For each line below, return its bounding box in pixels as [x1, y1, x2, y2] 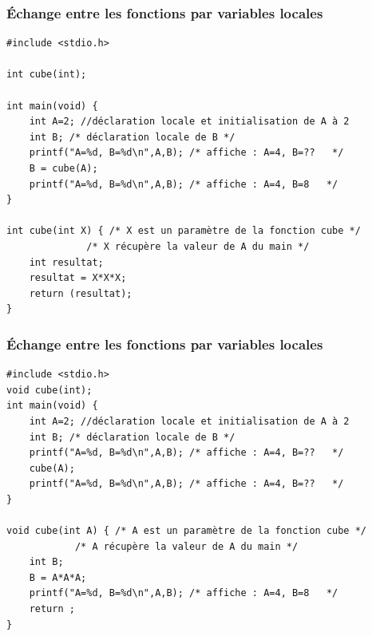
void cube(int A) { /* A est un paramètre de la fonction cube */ [6, 525, 367, 537]
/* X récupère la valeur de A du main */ [86, 240, 310, 252]
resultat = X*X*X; [29, 272, 127, 284]
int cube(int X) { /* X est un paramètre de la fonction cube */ [6, 225, 361, 237]
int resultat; [29, 256, 104, 268]
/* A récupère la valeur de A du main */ [74, 540, 299, 552]
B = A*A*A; [29, 571, 87, 583]
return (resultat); [29, 287, 133, 299]
